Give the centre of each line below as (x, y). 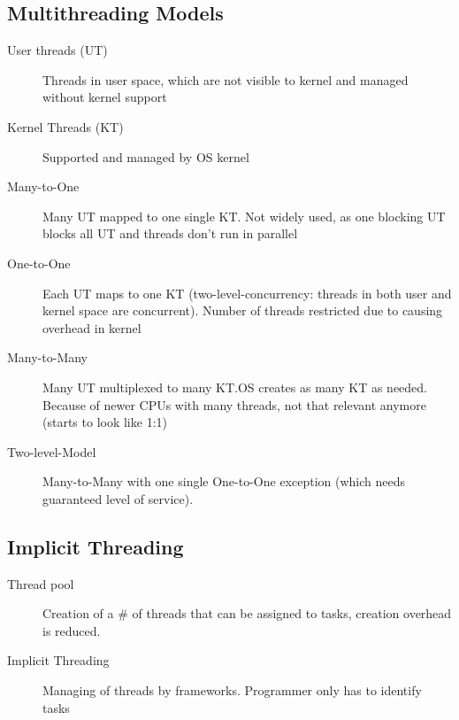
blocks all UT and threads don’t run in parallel (170, 233)
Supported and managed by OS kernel (146, 156)
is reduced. (72, 630)
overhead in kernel (92, 327)
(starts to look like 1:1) (105, 422)
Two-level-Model (52, 451)
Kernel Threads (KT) (65, 126)
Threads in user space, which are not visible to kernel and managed (226, 79)
